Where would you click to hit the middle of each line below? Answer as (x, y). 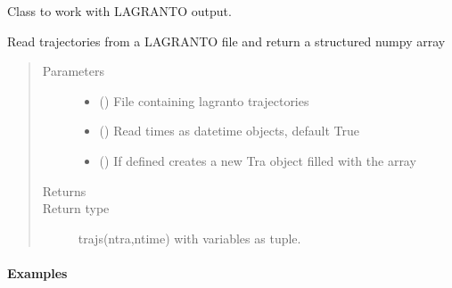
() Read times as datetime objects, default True (229, 131)
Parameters (73, 71)
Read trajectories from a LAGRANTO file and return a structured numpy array (226, 41)
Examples (37, 272)
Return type (76, 208)
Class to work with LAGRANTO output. (119, 11)
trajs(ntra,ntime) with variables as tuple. (189, 238)
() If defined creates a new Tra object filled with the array (258, 160)
